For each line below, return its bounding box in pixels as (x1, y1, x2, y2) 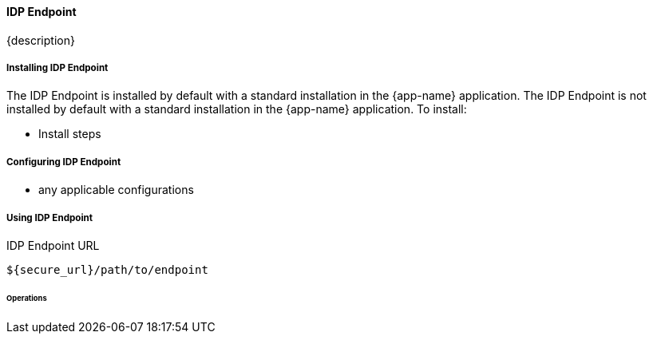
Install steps (38, 127, 101, 141)
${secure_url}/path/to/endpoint (6, 263, 208, 276)
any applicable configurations (38, 183, 194, 197)
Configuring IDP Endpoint (6, 156, 121, 168)
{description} (6, 33, 75, 47)
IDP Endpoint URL (6, 238, 100, 252)
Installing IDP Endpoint (6, 62, 109, 73)
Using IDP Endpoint (6, 212, 93, 223)
